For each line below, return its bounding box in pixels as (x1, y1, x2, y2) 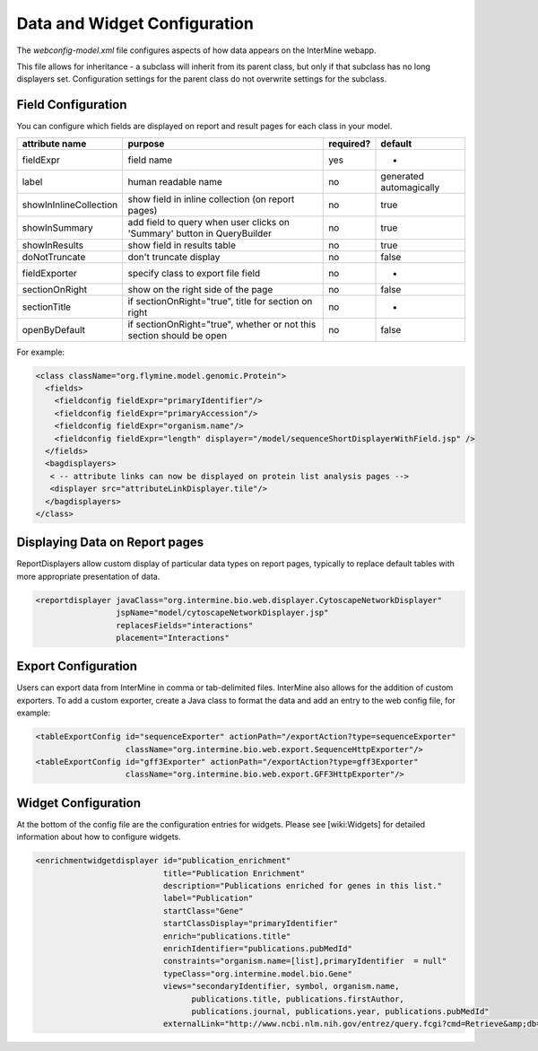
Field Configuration (16, 97, 127, 112)
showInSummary (22, 221, 93, 233)
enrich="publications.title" (162, 931, 291, 942)
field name (127, 153, 173, 166)
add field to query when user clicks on (127, 215, 291, 228)
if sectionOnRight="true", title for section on (127, 294, 313, 307)
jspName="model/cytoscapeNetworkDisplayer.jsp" (115, 608, 329, 618)
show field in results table (127, 239, 237, 251)
